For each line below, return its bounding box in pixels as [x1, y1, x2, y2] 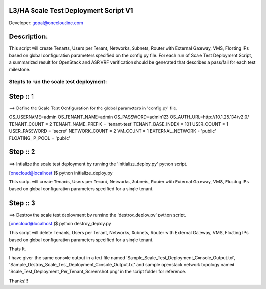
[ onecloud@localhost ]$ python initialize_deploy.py [9, 170, 113, 176]
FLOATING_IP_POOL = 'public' [9, 135, 71, 141]
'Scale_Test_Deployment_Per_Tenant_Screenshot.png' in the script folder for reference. [9, 269, 187, 275]
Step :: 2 [9, 148, 35, 156]
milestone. [9, 66, 31, 72]
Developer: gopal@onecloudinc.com [9, 20, 83, 26]
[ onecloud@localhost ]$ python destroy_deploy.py [9, 221, 111, 226]
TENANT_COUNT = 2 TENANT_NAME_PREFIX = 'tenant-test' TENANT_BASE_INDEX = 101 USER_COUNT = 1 [9, 121, 229, 127]
